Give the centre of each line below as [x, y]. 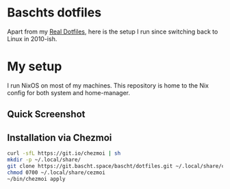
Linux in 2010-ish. [32, 38]
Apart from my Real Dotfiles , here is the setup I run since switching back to [113, 32]
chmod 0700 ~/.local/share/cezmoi [56, 173]
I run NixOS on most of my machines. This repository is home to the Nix [108, 85]
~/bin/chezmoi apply [37, 179]
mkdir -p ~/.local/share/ [44, 160]
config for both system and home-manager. [68, 92]
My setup [35, 67]
